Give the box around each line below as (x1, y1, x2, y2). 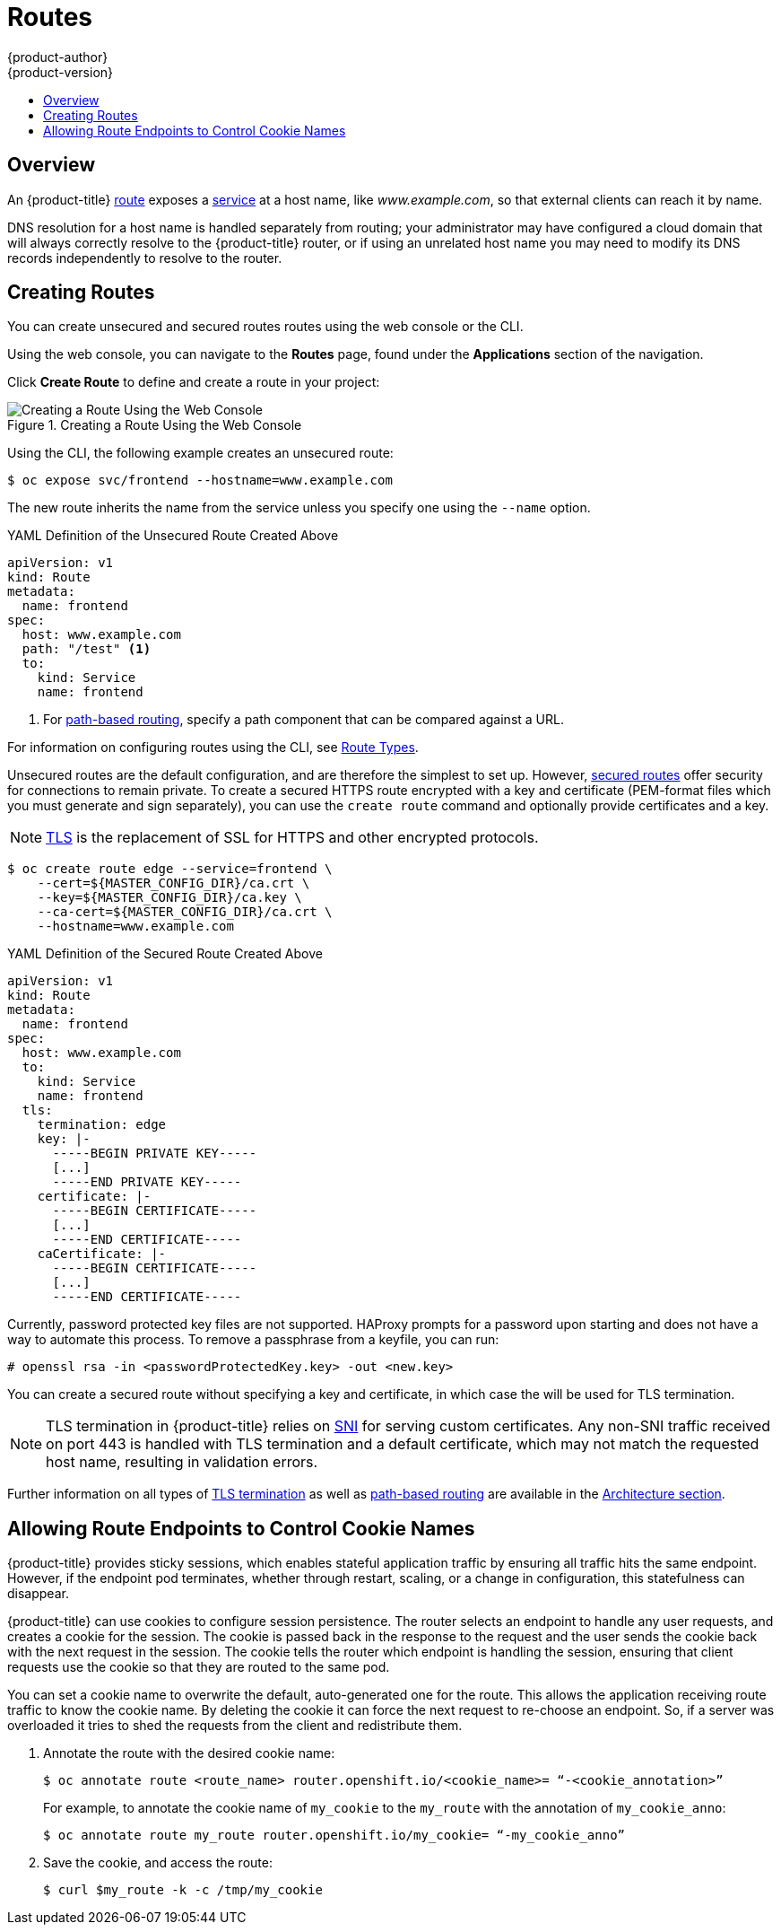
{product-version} (7, 64, 114, 80)
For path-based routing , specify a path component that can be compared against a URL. (43, 712, 564, 728)
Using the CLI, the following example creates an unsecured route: (7, 445, 394, 461)
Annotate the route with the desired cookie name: (43, 1745, 335, 1762)
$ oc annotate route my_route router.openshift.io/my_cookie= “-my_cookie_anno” (43, 1828, 626, 1843)
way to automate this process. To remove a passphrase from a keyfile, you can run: (7, 1332, 499, 1348)
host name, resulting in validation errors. (46, 1453, 318, 1472)
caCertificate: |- (37, 1246, 167, 1262)
